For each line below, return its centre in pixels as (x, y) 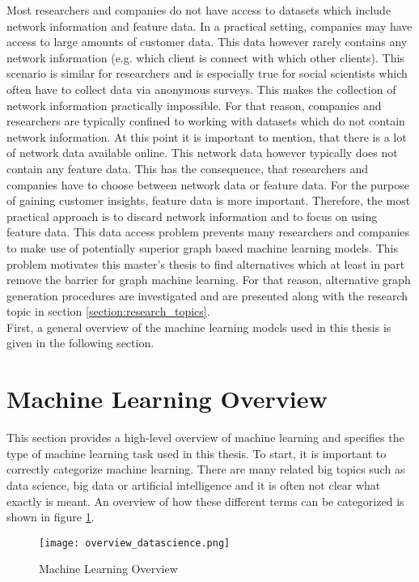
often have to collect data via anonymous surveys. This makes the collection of (201, 89)
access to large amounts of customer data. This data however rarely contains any (207, 42)
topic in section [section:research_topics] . (108, 311)
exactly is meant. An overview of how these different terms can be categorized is (205, 501)
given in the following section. (80, 343)
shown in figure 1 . (51, 517)
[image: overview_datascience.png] (135, 543)
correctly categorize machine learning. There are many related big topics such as (206, 469)
